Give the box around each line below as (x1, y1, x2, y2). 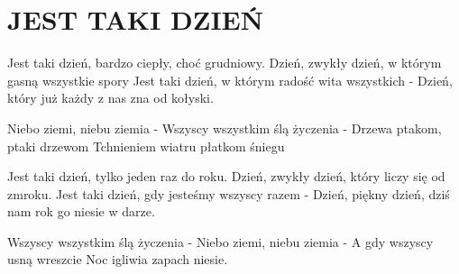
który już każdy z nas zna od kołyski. (7, 88, 214, 107)
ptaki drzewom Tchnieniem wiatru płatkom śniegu (7, 136, 285, 155)
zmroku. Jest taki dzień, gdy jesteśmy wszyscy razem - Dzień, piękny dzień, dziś (7, 184, 450, 203)
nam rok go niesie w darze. (7, 202, 155, 221)
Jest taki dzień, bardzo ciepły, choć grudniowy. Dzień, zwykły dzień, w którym (7, 53, 442, 72)
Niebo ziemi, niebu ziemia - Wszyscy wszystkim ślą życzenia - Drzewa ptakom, (7, 118, 442, 137)
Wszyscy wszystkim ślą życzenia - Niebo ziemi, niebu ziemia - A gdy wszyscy (7, 232, 434, 251)
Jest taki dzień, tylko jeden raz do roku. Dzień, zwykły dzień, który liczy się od (7, 167, 445, 186)
